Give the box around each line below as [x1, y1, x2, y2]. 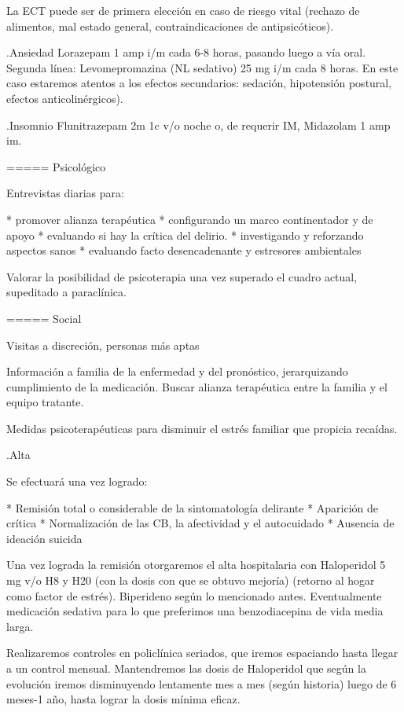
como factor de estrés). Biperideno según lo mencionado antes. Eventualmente [6, 587, 382, 604]
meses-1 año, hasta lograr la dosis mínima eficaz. [6, 691, 241, 707]
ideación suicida [6, 530, 83, 546]
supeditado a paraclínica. [6, 284, 127, 300]
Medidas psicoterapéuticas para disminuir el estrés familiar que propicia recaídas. [6, 420, 398, 436]
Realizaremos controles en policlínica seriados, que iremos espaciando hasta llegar [6, 644, 398, 661]
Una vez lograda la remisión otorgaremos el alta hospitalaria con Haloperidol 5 [6, 556, 386, 573]
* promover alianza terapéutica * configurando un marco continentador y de [6, 211, 373, 227]
